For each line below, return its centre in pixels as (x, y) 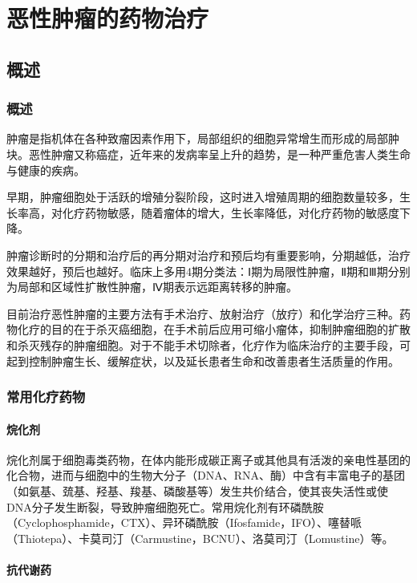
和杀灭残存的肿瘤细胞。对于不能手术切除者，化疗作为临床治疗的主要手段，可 (208, 344)
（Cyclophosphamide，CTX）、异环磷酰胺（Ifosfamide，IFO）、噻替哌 (184, 522)
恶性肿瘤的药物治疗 (108, 18)
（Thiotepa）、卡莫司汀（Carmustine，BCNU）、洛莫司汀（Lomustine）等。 (200, 538)
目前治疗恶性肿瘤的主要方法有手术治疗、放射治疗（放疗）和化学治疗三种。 (203, 313)
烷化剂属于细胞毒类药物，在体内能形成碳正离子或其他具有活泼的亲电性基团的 (208, 459)
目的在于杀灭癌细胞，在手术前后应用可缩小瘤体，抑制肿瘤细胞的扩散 (231, 329)
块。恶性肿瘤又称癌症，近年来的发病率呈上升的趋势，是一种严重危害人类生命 (208, 154)
